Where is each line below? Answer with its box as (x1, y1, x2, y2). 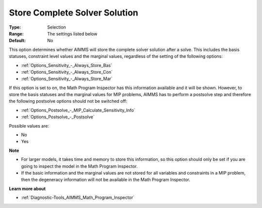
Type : (9, 24, 21, 30)
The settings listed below (47, 31, 98, 36)
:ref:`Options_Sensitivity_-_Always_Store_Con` (21, 69, 113, 75)
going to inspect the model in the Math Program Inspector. (21, 163, 138, 169)
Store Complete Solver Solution (9, 7, 138, 18)
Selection (47, 24, 66, 30)
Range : (9, 31, 24, 36)
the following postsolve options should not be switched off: (9, 98, 128, 104)
